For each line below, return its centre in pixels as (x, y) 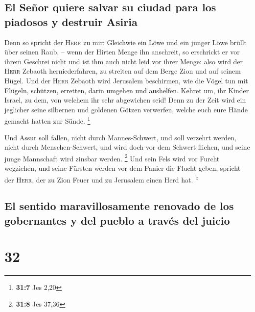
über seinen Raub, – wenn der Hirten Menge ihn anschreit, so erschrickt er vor (122, 52)
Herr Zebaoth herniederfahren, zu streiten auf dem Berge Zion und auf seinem (123, 71)
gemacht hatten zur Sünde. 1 (47, 120)
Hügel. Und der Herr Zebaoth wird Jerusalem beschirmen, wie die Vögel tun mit (126, 80)
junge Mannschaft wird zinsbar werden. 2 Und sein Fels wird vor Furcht (112, 157)
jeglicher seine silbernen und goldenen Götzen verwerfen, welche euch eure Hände (126, 109)
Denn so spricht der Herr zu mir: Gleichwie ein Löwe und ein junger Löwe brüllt (126, 42)
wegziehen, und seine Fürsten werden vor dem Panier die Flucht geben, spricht (123, 168)
